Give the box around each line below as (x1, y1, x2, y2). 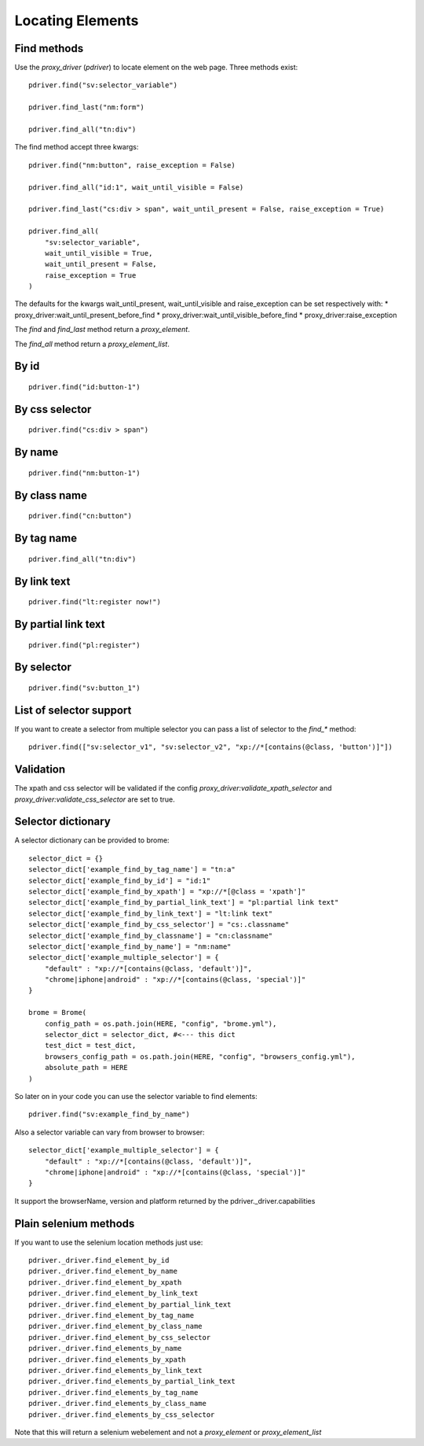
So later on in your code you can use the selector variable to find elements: (14, 1092, 258, 1101)
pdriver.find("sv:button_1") (28, 683, 141, 692)
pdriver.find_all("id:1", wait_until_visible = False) (28, 183, 244, 192)
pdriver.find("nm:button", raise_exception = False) (28, 160, 236, 169)
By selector (14, 661, 72, 674)
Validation (14, 763, 66, 776)
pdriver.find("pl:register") (28, 640, 141, 649)
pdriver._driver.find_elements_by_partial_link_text (28, 1377, 236, 1386)
